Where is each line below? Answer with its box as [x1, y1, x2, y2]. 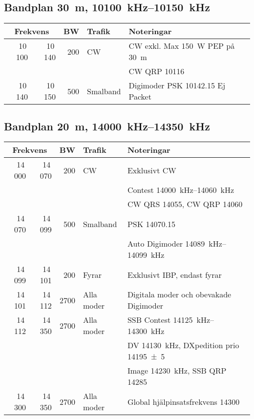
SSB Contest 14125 [127, 314, 193, 326]
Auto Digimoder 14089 [127, 238, 205, 250]
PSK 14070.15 [127, 218, 175, 230]
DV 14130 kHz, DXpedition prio [127, 339, 239, 351]
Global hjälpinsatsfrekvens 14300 [127, 396, 240, 407]
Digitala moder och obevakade [127, 289, 232, 300]
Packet [128, 91, 151, 103]
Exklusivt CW [127, 164, 176, 176]
